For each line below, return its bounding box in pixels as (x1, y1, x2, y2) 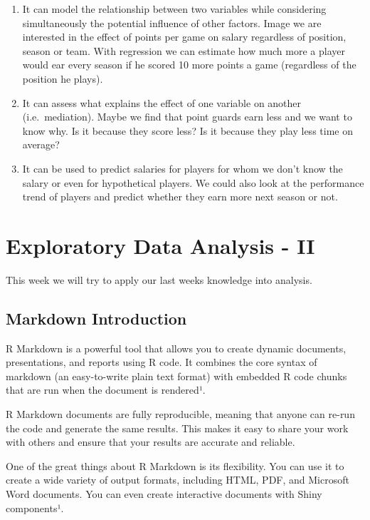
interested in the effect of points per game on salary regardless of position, (22, 29, 347, 44)
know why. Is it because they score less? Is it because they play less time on (22, 123, 353, 138)
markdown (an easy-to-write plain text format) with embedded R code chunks (6, 368, 347, 383)
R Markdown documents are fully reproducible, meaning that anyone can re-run (6, 407, 355, 422)
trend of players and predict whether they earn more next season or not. (22, 189, 338, 204)
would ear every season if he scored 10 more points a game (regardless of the (22, 57, 356, 72)
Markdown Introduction (6, 307, 187, 329)
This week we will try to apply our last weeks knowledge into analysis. (6, 272, 312, 287)
